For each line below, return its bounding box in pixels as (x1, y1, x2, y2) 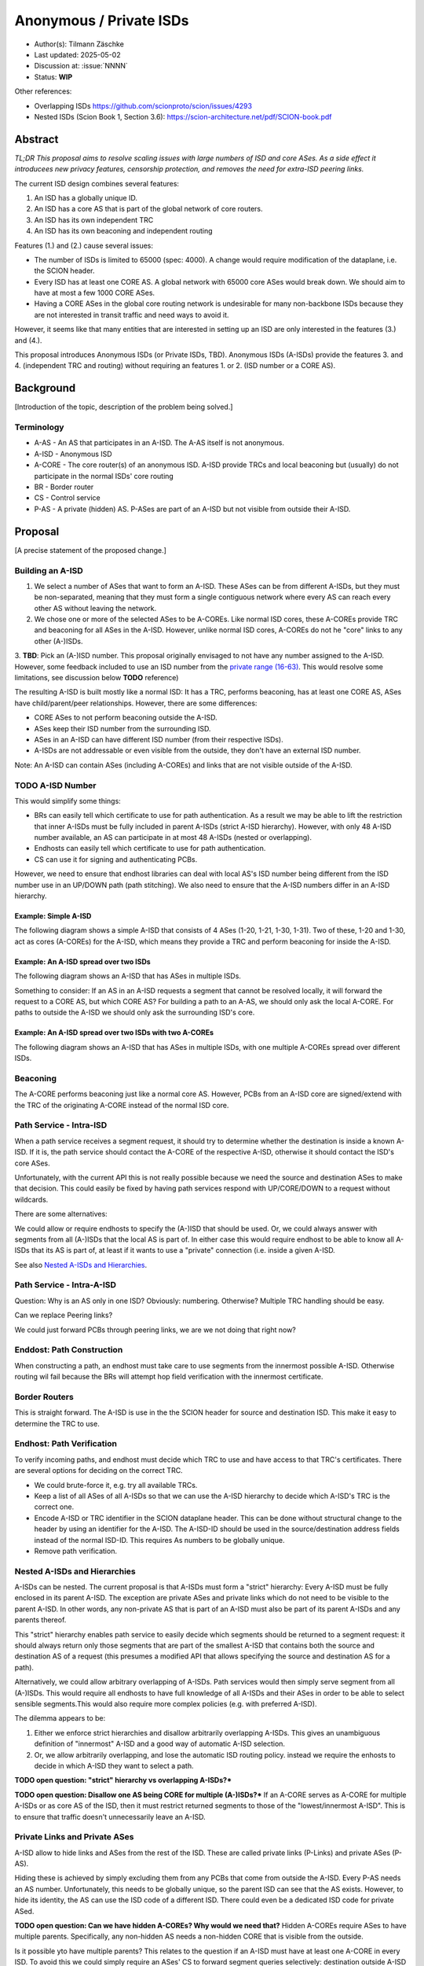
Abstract (14, 132, 59, 145)
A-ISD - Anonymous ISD (34, 449, 113, 458)
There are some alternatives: (14, 1209, 108, 1219)
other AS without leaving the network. (34, 603, 157, 613)
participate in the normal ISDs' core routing (34, 471, 174, 480)
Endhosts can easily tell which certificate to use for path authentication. (34, 844, 266, 853)
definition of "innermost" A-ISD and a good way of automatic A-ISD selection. (34, 1739, 286, 1749)
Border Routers (14, 1391, 74, 1402)
